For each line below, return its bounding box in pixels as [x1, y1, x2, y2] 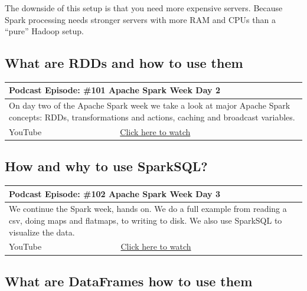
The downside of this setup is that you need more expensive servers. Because [5, 2, 283, 14]
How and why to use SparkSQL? [5, 157, 208, 175]
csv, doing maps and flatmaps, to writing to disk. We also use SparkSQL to [9, 214, 282, 226]
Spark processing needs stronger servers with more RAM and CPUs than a [5, 13, 276, 25]
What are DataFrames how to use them [5, 272, 253, 290]
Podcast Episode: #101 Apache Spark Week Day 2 [9, 84, 220, 96]
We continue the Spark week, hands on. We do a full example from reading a [9, 202, 287, 215]
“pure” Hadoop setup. [5, 25, 84, 37]
